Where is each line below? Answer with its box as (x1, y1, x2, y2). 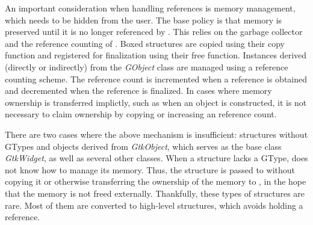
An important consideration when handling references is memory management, (5, 2, 296, 14)
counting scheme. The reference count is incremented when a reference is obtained (5, 72, 308, 85)
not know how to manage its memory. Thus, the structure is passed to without (5, 163, 295, 176)
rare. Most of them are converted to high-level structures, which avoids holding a (5, 199, 303, 211)
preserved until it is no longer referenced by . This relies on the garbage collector (5, 25, 303, 38)
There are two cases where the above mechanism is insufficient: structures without (5, 128, 308, 140)
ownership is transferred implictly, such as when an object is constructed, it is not (5, 96, 307, 108)
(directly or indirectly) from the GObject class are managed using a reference (5, 60, 288, 73)
